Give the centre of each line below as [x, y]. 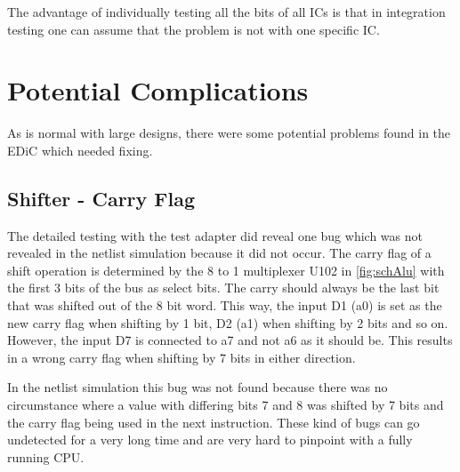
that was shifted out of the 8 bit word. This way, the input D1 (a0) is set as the [225, 305]
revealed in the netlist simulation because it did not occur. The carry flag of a [219, 253]
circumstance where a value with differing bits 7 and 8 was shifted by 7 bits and [226, 405]
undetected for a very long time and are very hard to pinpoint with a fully [210, 440]
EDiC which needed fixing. [80, 150]
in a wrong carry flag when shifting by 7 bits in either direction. [182, 357]
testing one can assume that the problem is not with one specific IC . [194, 29]
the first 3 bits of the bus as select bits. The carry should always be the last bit [223, 288]
